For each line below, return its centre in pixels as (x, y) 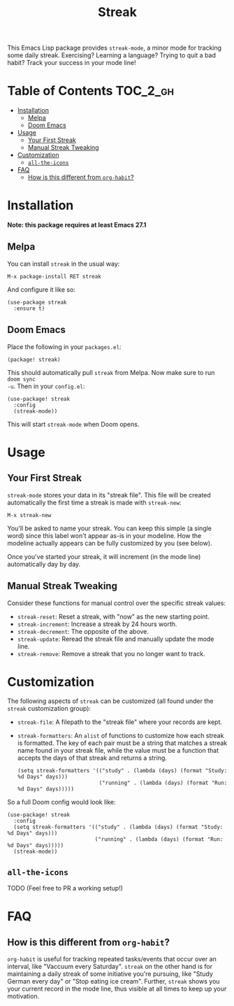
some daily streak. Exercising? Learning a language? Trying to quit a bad (112, 55)
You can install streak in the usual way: (64, 264)
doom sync (22, 379)
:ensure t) (29, 309)
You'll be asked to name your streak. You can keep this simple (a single (109, 528)
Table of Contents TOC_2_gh (91, 91)
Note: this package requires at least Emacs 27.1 (77, 225)
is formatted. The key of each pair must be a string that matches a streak (122, 743)
